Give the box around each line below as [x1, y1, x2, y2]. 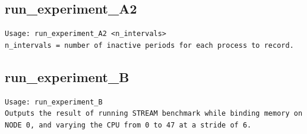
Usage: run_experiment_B [5, 97, 103, 106]
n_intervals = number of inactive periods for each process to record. [5, 41, 294, 50]
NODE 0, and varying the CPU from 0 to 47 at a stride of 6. [5, 120, 252, 129]
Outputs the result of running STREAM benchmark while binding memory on [5, 109, 303, 118]
